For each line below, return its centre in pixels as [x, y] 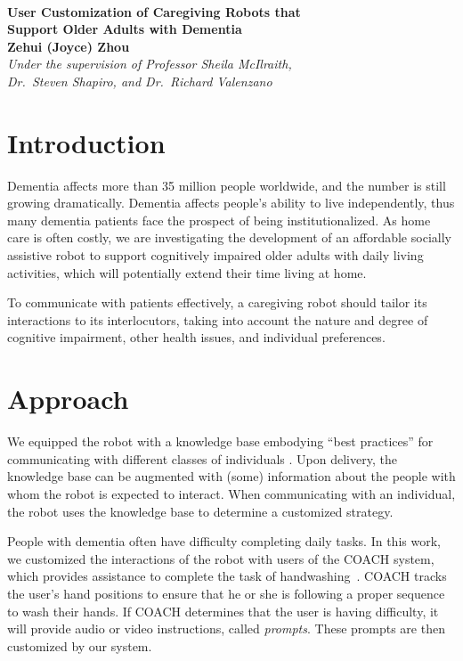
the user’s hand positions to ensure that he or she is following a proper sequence [226, 593]
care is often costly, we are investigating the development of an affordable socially [229, 237]
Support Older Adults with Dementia [125, 29]
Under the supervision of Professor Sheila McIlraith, [150, 64]
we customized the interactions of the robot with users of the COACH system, [221, 558]
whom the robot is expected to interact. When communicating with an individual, [231, 493]
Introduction [86, 142]
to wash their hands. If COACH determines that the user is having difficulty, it [223, 611]
